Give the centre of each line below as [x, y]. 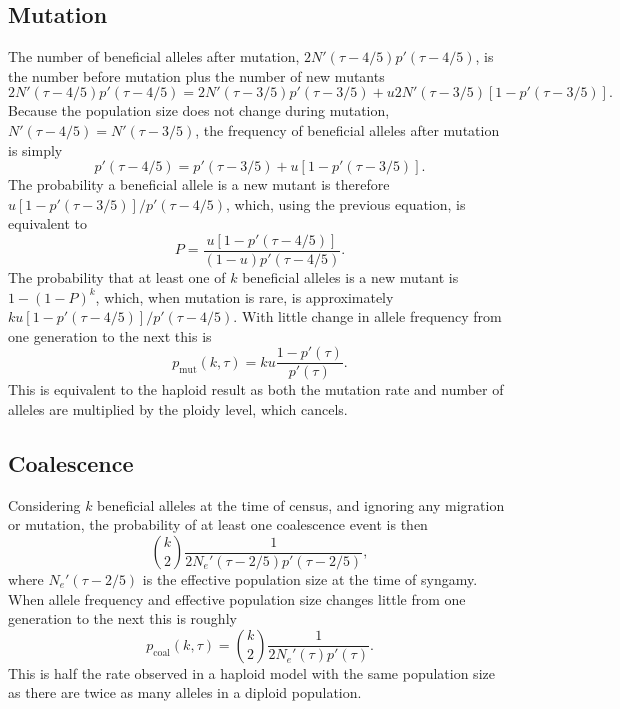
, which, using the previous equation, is [346, 203]
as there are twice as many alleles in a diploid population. [185, 692]
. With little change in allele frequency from [367, 316]
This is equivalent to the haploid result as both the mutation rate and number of [256, 389]
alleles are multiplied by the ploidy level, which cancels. [178, 409]
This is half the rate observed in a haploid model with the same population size [251, 672]
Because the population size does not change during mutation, [199, 110]
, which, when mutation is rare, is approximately [244, 296]
